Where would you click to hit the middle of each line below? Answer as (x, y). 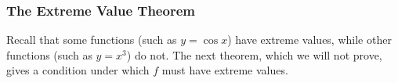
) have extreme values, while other (309, 40)
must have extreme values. (225, 70)
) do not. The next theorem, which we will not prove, (254, 54)
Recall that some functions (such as (92, 40)
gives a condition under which (78, 70)
